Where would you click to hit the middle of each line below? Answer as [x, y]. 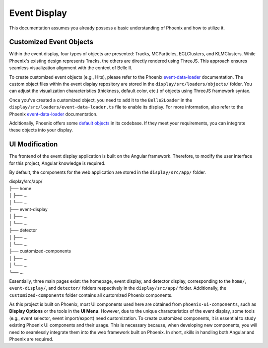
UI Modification [33, 144]
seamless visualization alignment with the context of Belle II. [71, 68]
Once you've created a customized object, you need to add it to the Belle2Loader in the [101, 100]
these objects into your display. [41, 130]
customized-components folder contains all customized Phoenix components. [91, 295]
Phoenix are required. [31, 339]
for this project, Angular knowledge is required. [57, 163]
